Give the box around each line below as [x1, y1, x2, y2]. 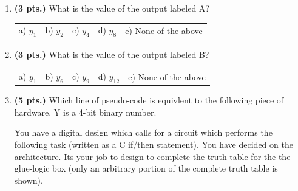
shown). [14, 173, 43, 186]
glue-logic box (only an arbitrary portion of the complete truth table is [14, 162, 278, 175]
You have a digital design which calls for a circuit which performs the [14, 126, 273, 139]
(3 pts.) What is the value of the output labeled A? [14, 2, 209, 14]
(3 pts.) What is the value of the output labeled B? [14, 47, 209, 60]
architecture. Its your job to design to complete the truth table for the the [14, 150, 291, 162]
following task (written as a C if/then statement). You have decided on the [14, 138, 293, 151]
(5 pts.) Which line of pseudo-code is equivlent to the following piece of [14, 94, 284, 106]
